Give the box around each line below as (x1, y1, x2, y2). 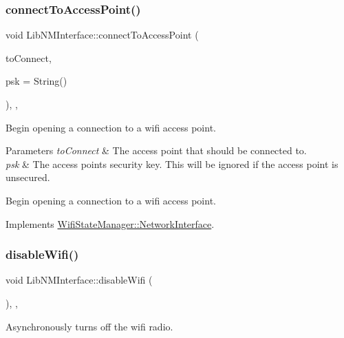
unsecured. (6, 170, 50, 184)
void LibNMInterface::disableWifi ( (6, 273, 153, 287)
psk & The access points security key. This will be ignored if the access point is (6, 156, 338, 171)
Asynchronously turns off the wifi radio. (6, 319, 173, 333)
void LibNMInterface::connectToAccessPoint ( (6, 28, 199, 42)
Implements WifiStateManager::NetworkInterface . (6, 216, 215, 231)
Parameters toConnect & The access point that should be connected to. (6, 143, 307, 158)
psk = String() (6, 74, 67, 88)
